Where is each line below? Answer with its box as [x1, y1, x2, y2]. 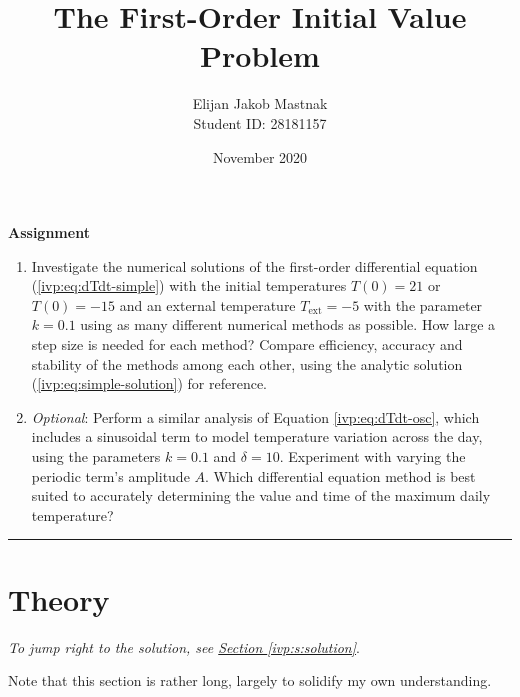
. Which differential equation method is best [205, 465, 476, 486]
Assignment [8, 222, 90, 243]
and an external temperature [119, 294, 296, 315]
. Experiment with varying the [279, 446, 466, 467]
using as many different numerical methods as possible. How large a [80, 314, 496, 335]
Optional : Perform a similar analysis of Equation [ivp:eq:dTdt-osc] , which [31, 406, 480, 427]
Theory [8, 578, 110, 619]
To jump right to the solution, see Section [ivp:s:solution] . [8, 636, 360, 657]
